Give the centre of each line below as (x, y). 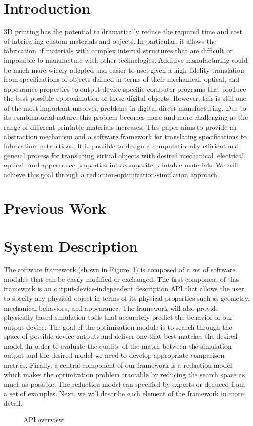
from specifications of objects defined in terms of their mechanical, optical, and (122, 79)
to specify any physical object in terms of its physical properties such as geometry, (127, 298)
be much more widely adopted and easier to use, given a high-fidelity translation (124, 69)
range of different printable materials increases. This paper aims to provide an (120, 127)
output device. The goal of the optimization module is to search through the (118, 326)
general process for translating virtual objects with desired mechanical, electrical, (125, 155)
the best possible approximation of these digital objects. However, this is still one (125, 98)
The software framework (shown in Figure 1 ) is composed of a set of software (120, 269)
